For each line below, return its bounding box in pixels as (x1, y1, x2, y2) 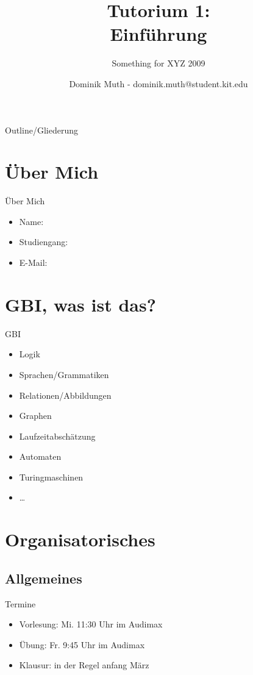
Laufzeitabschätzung (19, 429, 96, 442)
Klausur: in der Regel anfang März (19, 659, 149, 671)
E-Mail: (19, 256, 48, 268)
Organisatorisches (5, 527, 155, 552)
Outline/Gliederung (5, 123, 78, 136)
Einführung (110, 21, 207, 46)
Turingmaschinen (19, 470, 84, 483)
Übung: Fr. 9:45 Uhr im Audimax (19, 638, 145, 651)
